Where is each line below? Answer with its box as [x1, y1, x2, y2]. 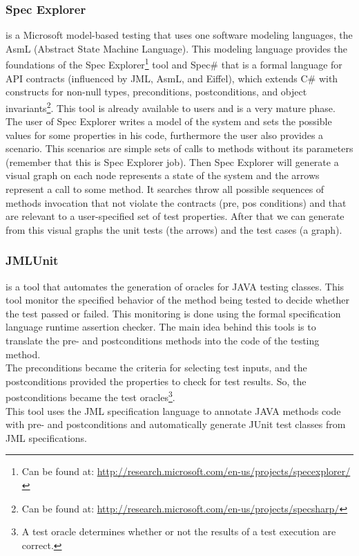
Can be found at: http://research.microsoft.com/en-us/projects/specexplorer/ [21, 464, 351, 479]
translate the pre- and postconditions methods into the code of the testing [6, 333, 320, 348]
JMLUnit [6, 252, 59, 269]
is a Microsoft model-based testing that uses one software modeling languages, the [6, 28, 353, 42]
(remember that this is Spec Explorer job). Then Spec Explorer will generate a [6, 154, 339, 169]
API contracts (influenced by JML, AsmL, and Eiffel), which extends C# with [6, 71, 338, 85]
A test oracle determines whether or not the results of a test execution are [21, 524, 336, 539]
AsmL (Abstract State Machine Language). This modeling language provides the [6, 41, 348, 55]
